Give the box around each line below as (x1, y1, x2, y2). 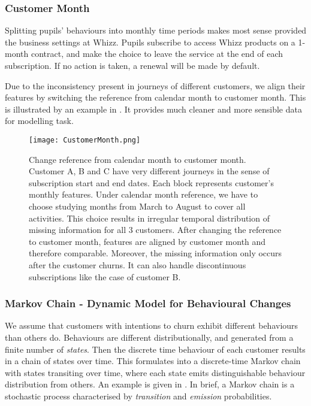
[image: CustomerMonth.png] (29, 135, 141, 144)
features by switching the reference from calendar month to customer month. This (5, 91, 306, 104)
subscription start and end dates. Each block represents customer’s (29, 176, 274, 189)
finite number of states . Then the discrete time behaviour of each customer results (5, 343, 306, 355)
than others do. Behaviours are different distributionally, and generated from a (5, 331, 294, 343)
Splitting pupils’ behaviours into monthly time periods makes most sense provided (5, 24, 307, 37)
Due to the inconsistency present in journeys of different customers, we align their (5, 79, 306, 92)
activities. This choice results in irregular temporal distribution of (29, 211, 270, 224)
